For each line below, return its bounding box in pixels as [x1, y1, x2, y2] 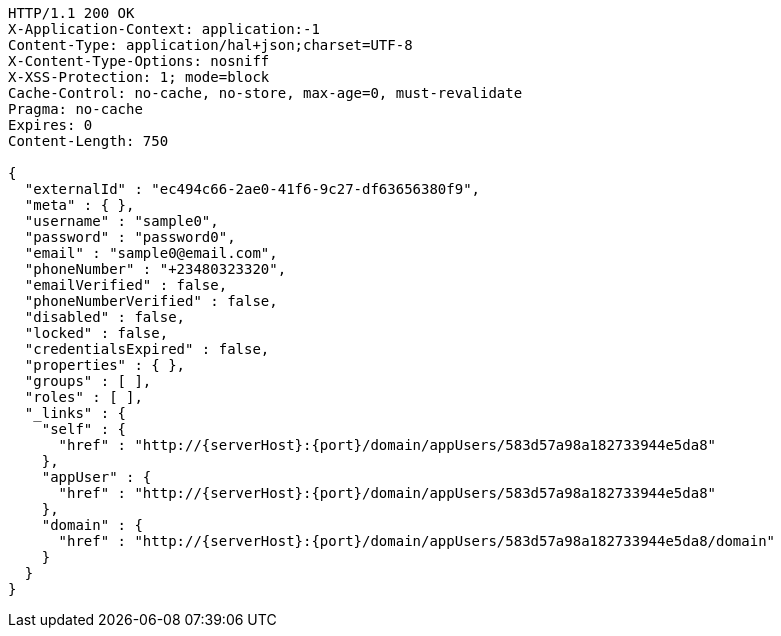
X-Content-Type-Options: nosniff [8, 53, 270, 69]
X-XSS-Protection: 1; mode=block [8, 69, 270, 85]
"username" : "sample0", [24, 213, 219, 229]
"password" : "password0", [24, 229, 236, 245]
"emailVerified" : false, [24, 277, 228, 293]
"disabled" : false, [24, 309, 186, 325]
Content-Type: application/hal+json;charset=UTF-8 [8, 37, 413, 53]
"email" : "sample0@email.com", [24, 245, 278, 261]
